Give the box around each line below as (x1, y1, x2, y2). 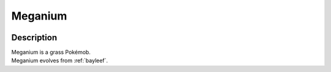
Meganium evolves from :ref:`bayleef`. (11, 57, 108, 64)
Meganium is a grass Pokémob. (11, 49, 91, 56)
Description (11, 32, 58, 43)
